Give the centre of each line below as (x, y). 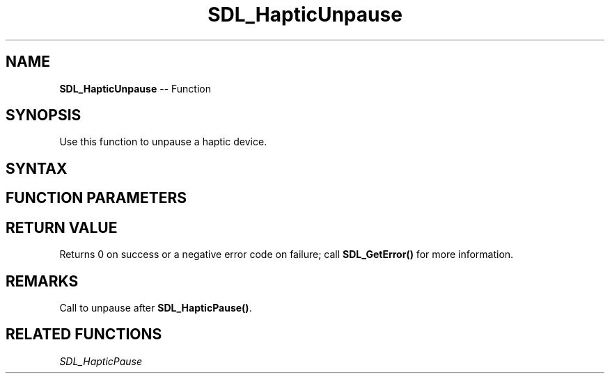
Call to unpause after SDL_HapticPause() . (156, 307)
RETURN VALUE (62, 227)
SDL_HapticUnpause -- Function (135, 88)
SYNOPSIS (44, 115)
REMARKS (42, 281)
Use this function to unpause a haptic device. (163, 142)
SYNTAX (37, 168)
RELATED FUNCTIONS (84, 334)
